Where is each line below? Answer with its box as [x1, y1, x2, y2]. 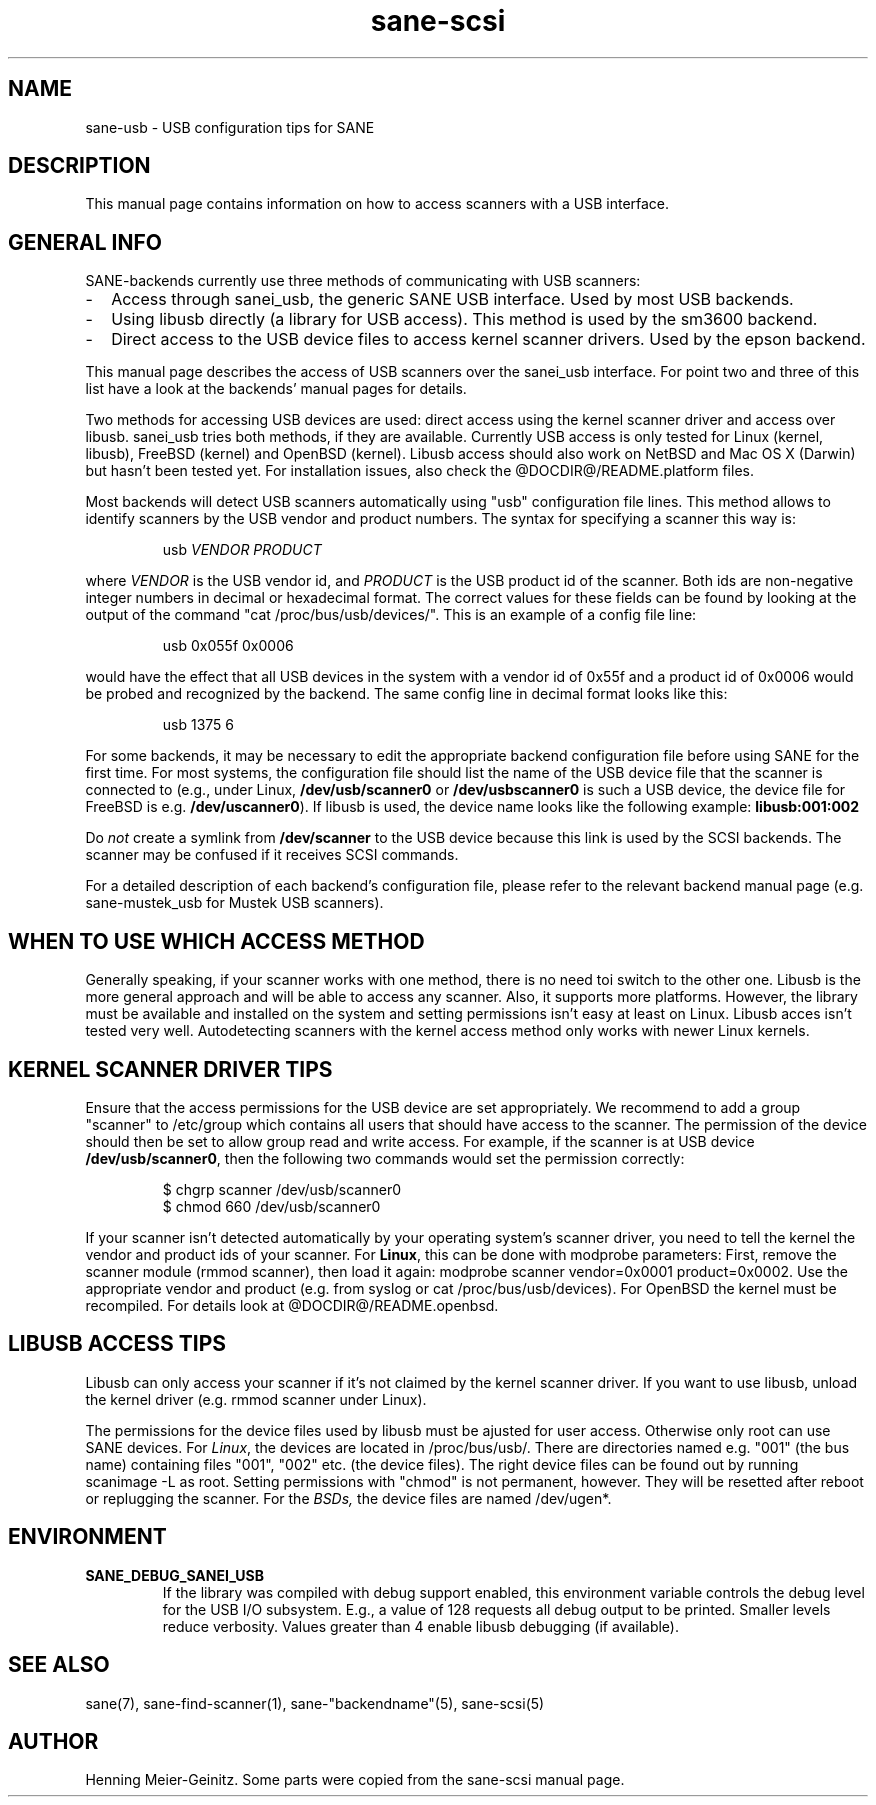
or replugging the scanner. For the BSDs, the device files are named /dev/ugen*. [85, 1489, 612, 1507]
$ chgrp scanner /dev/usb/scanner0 [162, 1180, 401, 1198]
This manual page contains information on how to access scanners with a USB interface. [85, 195, 670, 213]
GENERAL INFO [8, 229, 163, 255]
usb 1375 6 [162, 716, 235, 734]
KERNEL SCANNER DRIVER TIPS [8, 1056, 333, 1082]
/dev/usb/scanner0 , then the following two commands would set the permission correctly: [85, 1149, 685, 1167]
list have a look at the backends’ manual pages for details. [85, 380, 467, 398]
